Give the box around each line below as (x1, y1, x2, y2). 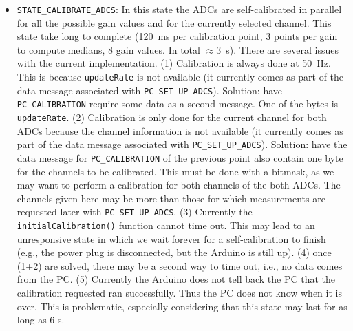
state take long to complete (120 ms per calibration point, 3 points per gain (17, 29, 338, 43)
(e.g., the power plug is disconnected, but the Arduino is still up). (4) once (17, 245, 332, 259)
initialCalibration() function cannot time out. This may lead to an (17, 218, 315, 232)
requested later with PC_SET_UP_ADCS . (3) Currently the (17, 204, 253, 219)
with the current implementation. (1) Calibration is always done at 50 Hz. (17, 56, 331, 70)
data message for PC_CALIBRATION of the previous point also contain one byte (17, 150, 343, 164)
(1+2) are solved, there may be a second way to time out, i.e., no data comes (17, 258, 343, 273)
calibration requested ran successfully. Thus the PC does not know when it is (17, 286, 342, 300)
